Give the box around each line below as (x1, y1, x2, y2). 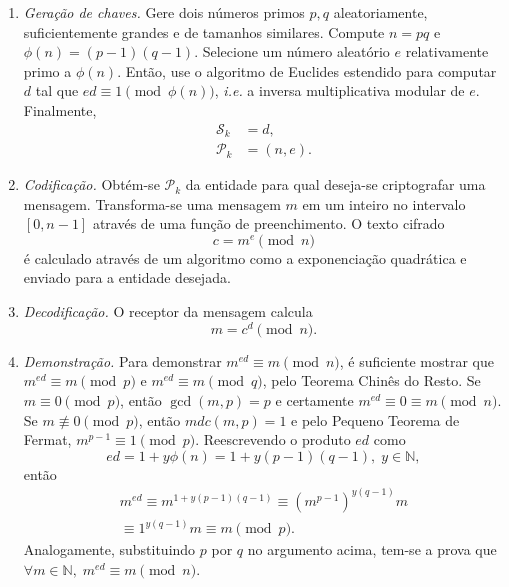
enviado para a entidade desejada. (23, 267, 231, 288)
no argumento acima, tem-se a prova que (247, 539, 497, 560)
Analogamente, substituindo (23, 539, 196, 560)
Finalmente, (23, 99, 97, 120)
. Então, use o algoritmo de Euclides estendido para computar (117, 60, 497, 81)
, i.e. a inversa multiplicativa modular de (214, 80, 465, 101)
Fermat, (23, 429, 72, 450)
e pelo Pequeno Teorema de (291, 409, 460, 430)
